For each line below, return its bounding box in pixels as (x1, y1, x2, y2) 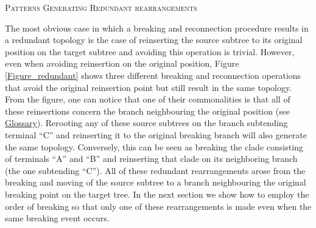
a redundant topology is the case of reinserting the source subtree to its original (5, 33, 303, 46)
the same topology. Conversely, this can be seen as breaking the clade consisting (5, 140, 303, 153)
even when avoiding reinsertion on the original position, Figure (5, 57, 239, 70)
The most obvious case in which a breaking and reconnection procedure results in (5, 21, 309, 34)
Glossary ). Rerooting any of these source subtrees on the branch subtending (5, 116, 288, 129)
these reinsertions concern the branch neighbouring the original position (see (5, 104, 290, 117)
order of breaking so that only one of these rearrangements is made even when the (5, 199, 312, 212)
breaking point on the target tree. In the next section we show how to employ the (5, 187, 309, 200)
